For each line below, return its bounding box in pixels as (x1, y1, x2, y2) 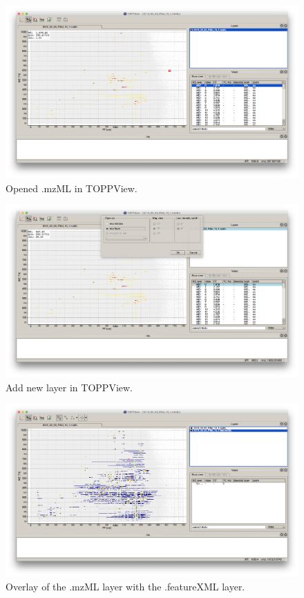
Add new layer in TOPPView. (6, 380, 133, 394)
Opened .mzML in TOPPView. (6, 180, 137, 195)
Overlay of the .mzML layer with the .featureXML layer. (6, 579, 245, 593)
